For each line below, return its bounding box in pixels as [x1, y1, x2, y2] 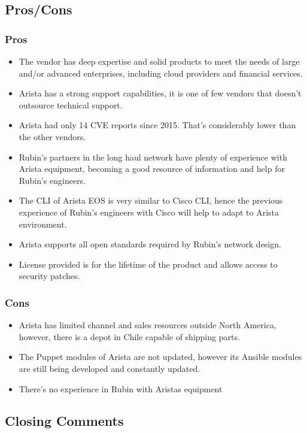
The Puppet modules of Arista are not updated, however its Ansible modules [19, 350, 302, 363]
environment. [19, 217, 67, 230]
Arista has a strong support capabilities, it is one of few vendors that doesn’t [19, 87, 302, 99]
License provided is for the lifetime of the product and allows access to [19, 258, 278, 270]
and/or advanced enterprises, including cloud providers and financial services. [19, 66, 303, 79]
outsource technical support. [19, 98, 123, 111]
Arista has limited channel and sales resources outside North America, [19, 319, 276, 331]
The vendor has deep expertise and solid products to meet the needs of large [19, 55, 300, 67]
